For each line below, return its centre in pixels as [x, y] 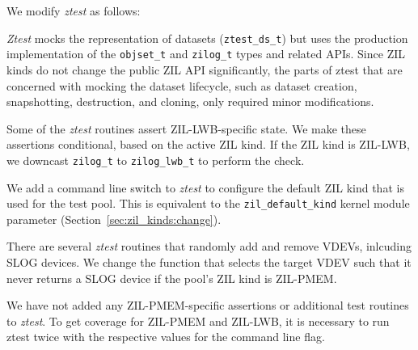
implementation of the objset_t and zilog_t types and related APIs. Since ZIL [206, 54]
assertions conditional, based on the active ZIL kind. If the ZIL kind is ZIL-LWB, [208, 144]
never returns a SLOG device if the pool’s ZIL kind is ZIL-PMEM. [172, 278]
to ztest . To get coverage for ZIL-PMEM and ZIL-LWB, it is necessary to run [198, 320]
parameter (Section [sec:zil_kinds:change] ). [114, 219]
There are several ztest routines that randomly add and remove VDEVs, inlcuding [209, 246]
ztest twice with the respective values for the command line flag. [166, 337]
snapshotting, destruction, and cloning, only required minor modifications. [190, 101]
